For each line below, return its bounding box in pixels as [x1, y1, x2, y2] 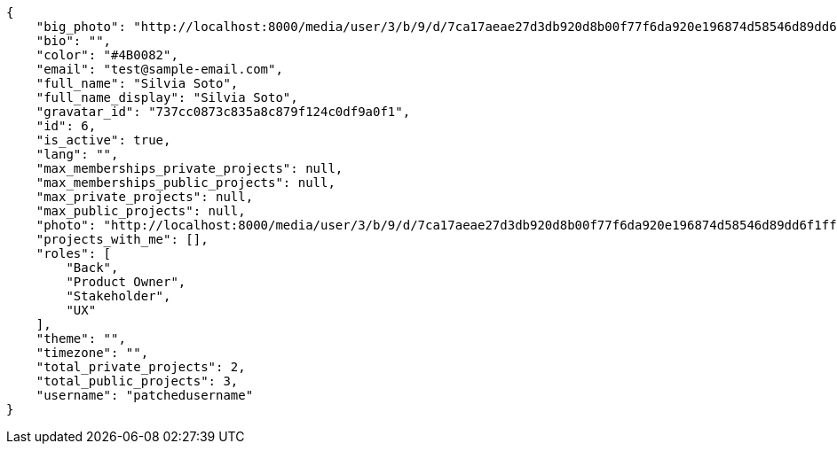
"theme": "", [36, 331, 126, 346]
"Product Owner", [66, 275, 186, 289]
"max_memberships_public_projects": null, [36, 175, 336, 190]
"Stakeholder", [66, 289, 171, 303]
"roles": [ [36, 246, 112, 260]
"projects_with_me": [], [36, 232, 209, 246]
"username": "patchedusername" [36, 388, 254, 402]
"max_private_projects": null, [36, 190, 254, 204]
